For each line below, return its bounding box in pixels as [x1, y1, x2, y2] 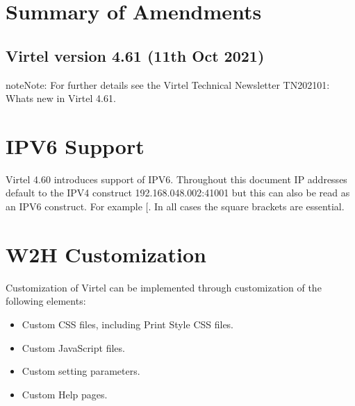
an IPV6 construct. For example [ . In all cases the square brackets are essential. [6, 199, 345, 214]
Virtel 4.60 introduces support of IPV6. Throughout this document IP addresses [6, 171, 347, 186]
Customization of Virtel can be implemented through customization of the [6, 280, 322, 294]
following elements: [6, 294, 86, 308]
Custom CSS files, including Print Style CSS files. [22, 316, 234, 331]
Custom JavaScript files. [22, 340, 125, 355]
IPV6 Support [6, 131, 145, 160]
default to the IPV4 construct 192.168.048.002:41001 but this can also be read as [6, 185, 350, 200]
